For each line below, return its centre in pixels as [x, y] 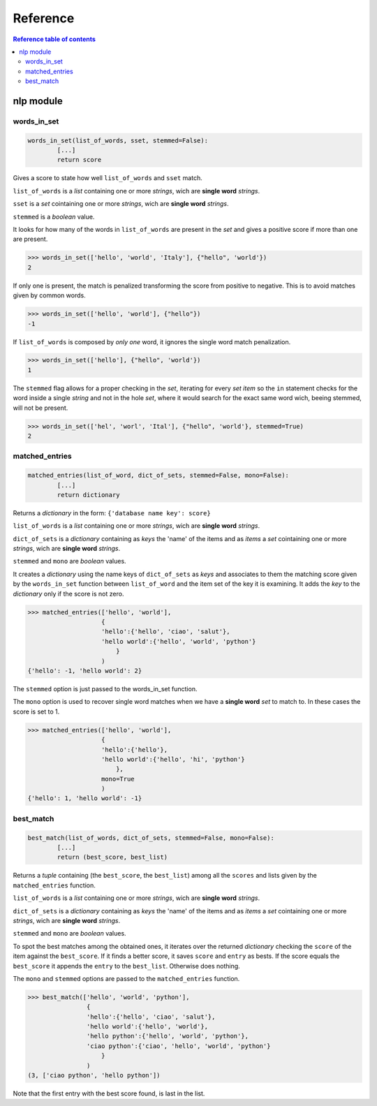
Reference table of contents [54, 39]
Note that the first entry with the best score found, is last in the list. [109, 1093]
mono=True [118, 779]
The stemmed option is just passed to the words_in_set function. [105, 688]
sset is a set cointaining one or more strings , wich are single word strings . [121, 204]
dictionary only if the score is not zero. [68, 593]
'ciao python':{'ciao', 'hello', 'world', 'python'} [178, 1046]
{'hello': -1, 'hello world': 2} [85, 671]
